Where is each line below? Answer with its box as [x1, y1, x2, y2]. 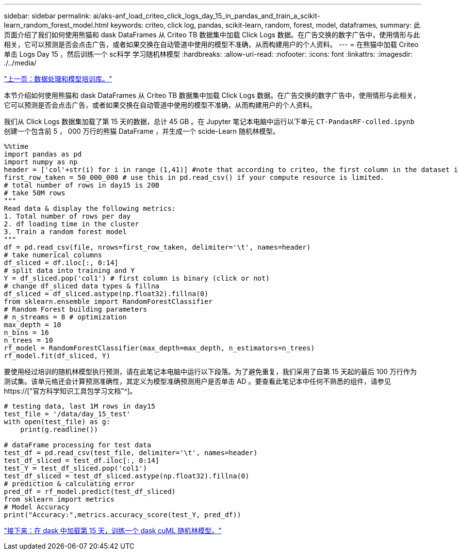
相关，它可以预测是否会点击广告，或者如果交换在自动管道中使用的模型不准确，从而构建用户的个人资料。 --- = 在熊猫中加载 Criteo [4, 40, 419, 48]
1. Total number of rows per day [4, 212, 131, 220]
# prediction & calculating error [4, 480, 135, 488]
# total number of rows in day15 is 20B [4, 181, 160, 189]
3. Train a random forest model [4, 228, 127, 236]
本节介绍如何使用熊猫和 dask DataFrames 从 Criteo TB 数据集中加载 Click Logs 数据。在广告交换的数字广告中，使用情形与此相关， [4, 91, 420, 99]
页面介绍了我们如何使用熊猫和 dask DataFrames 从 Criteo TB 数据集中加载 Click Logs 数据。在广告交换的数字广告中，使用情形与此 [4, 31, 420, 39]
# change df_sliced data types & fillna [4, 282, 160, 290]
